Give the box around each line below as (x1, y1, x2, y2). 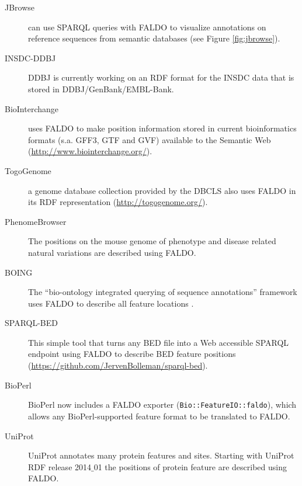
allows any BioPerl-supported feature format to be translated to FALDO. (28, 409, 290, 422)
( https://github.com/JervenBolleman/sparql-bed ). (28, 359, 208, 372)
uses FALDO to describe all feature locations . (28, 297, 194, 309)
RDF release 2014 (28, 460, 92, 473)
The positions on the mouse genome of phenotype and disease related (28, 235, 276, 247)
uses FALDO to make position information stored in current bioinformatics (28, 122, 297, 134)
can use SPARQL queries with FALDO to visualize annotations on (28, 20, 266, 33)
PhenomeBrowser (5, 215, 67, 227)
